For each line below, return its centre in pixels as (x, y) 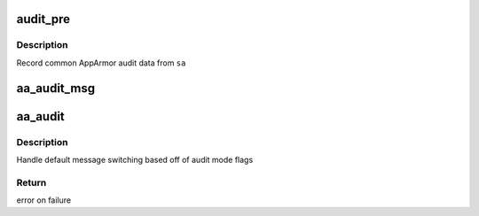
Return (31, 182)
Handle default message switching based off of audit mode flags (135, 159)
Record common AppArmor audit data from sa (101, 63)
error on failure (43, 200)
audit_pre (43, 19)
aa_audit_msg (56, 88)
